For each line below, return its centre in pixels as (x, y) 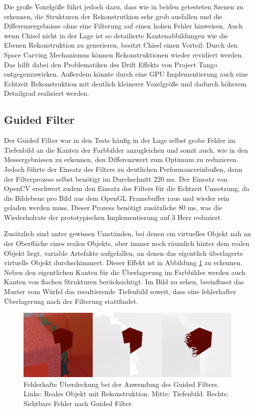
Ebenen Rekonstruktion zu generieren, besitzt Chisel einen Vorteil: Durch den (121, 45)
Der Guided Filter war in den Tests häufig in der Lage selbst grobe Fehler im (120, 140)
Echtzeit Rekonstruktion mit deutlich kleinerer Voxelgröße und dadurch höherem (125, 83)
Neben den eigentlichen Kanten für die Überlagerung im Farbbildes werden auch (125, 272)
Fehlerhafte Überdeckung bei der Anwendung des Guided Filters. (121, 384)
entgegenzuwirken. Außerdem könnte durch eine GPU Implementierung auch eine (126, 74)
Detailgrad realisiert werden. (47, 93)
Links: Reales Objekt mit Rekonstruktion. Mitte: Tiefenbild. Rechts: (126, 394)
